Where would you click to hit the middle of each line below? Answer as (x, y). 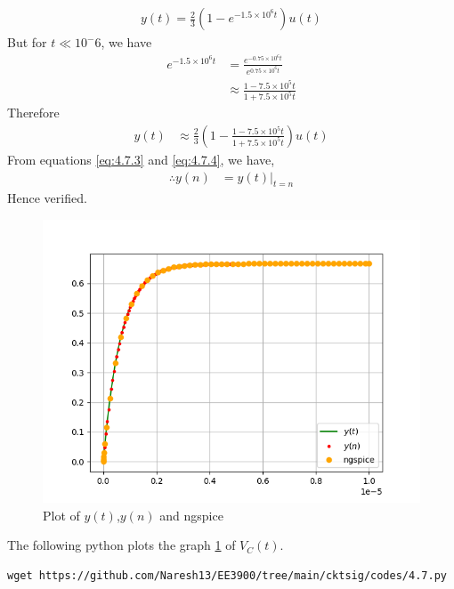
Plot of (61, 515)
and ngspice (191, 515)
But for (27, 42)
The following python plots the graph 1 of (122, 545)
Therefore (33, 113)
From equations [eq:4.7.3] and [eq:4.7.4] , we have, (141, 159)
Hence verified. (47, 198)
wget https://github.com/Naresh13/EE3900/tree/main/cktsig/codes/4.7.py (227, 575)
